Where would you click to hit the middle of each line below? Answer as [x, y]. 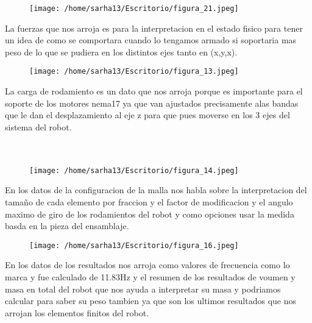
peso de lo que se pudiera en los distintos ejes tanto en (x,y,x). [121, 51]
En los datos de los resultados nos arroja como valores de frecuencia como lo [147, 265]
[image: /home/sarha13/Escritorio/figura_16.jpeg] [134, 245]
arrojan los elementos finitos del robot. [77, 312]
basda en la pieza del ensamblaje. [67, 226]
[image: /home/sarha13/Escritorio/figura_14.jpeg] [134, 170]
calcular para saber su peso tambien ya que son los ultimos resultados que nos [151, 301]
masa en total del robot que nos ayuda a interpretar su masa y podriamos [143, 289]
